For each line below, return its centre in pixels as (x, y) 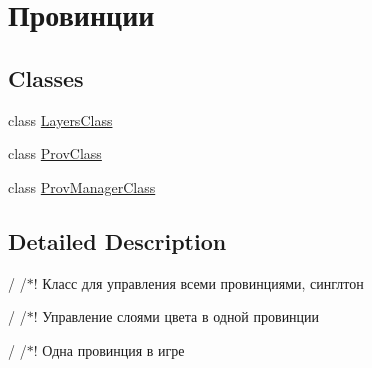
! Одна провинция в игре (109, 349)
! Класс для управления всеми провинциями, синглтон (198, 282)
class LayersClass (60, 119)
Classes (46, 77)
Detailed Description (117, 240)
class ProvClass (55, 153)
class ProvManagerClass (82, 186)
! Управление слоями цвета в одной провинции (176, 316)
